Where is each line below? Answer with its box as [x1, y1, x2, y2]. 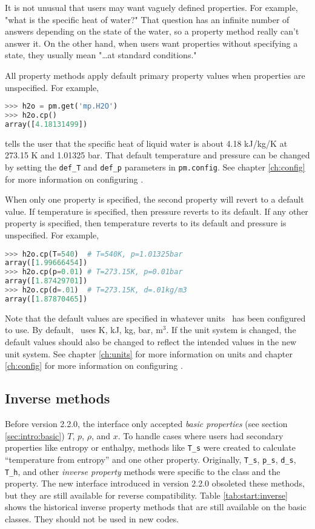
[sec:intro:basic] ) [5, 429, 65, 442]
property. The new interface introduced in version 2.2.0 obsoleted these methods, [5, 477, 305, 490]
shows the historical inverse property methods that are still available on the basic [5, 500, 307, 513]
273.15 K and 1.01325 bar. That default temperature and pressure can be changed [5, 149, 310, 161]
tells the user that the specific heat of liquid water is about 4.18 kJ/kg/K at [5, 136, 288, 149]
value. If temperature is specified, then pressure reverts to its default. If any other [5, 204, 308, 217]
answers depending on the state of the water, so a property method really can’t [5, 25, 299, 38]
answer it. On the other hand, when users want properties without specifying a [5, 36, 298, 49]
